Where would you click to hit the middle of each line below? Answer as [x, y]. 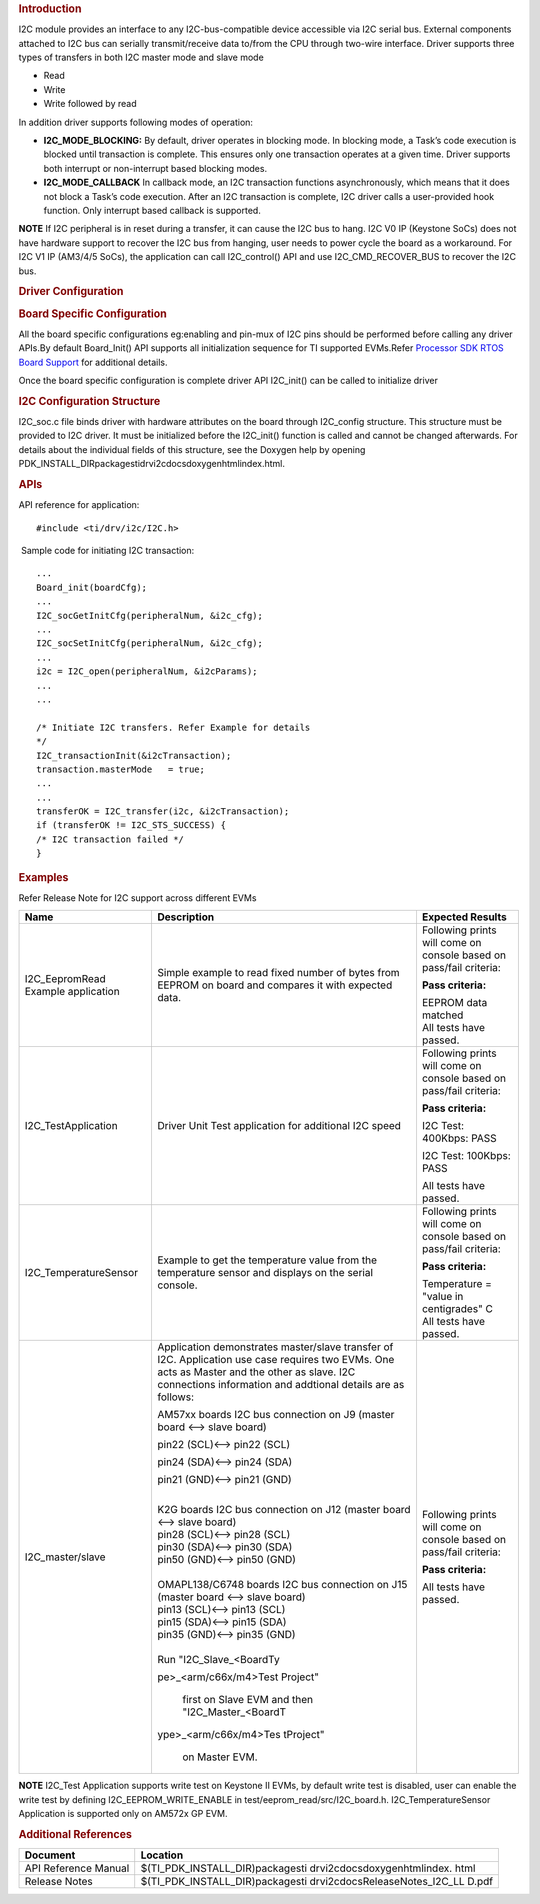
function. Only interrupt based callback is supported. [152, 210]
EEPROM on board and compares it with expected [274, 985]
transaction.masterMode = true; [120, 769]
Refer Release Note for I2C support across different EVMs [137, 897]
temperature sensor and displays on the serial [265, 1273]
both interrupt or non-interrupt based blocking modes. [155, 168]
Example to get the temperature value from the [267, 1260]
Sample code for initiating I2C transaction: [107, 551]
